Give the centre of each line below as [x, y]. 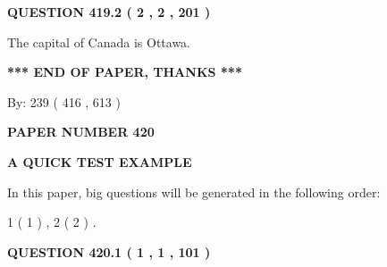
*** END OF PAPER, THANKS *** [125, 72]
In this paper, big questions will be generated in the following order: [194, 192]
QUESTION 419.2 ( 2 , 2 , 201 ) [109, 12]
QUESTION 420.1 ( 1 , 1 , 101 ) [109, 251]
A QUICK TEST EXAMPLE [100, 161]
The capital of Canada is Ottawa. [99, 42]
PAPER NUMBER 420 [81, 132]
